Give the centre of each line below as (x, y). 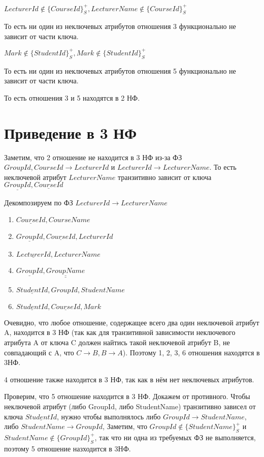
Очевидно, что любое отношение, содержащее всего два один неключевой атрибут (132, 322)
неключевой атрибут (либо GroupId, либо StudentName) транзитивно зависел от (130, 406)
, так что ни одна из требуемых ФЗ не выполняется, (175, 437)
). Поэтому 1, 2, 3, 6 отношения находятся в (191, 352)
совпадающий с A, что (39, 352)
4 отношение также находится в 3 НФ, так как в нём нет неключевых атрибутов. (129, 379)
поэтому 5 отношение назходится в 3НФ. (68, 448)
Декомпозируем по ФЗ (39, 202)
